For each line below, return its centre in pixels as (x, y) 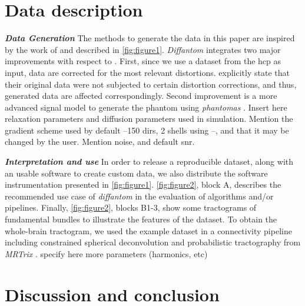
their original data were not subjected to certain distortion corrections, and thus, (151, 84)
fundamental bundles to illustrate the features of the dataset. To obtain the (141, 219)
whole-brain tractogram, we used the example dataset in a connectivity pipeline (148, 230)
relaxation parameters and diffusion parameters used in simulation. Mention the (149, 119)
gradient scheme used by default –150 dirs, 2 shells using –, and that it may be (147, 130)
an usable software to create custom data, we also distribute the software (136, 173)
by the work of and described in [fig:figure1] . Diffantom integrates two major (143, 49)
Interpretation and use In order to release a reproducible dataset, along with (149, 162)
